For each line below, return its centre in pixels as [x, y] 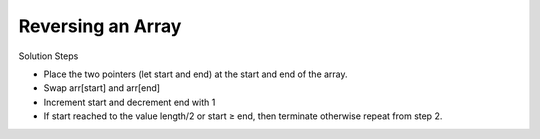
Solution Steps [48, 56]
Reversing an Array [100, 26]
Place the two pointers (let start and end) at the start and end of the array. [196, 74]
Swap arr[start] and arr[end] [101, 88]
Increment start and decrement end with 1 [129, 102]
